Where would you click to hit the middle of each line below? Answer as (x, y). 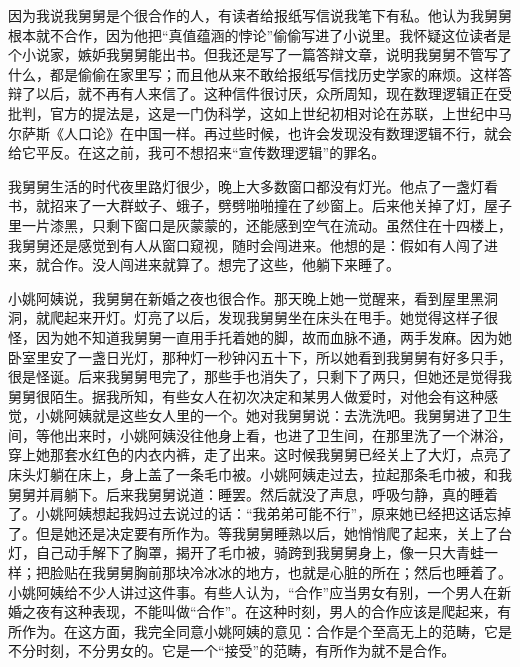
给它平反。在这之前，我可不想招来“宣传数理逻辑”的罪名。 (197, 152)
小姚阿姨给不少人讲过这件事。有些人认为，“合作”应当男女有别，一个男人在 (253, 591)
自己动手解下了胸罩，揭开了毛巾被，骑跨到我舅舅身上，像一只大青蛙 (259, 552)
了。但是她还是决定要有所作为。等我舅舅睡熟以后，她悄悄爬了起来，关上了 (253, 532)
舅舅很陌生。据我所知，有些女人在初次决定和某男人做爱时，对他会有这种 (246, 395)
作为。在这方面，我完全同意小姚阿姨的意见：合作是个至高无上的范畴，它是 (266, 630)
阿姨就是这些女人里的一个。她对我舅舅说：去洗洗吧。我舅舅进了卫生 (287, 415)
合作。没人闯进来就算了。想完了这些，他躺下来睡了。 (224, 264)
